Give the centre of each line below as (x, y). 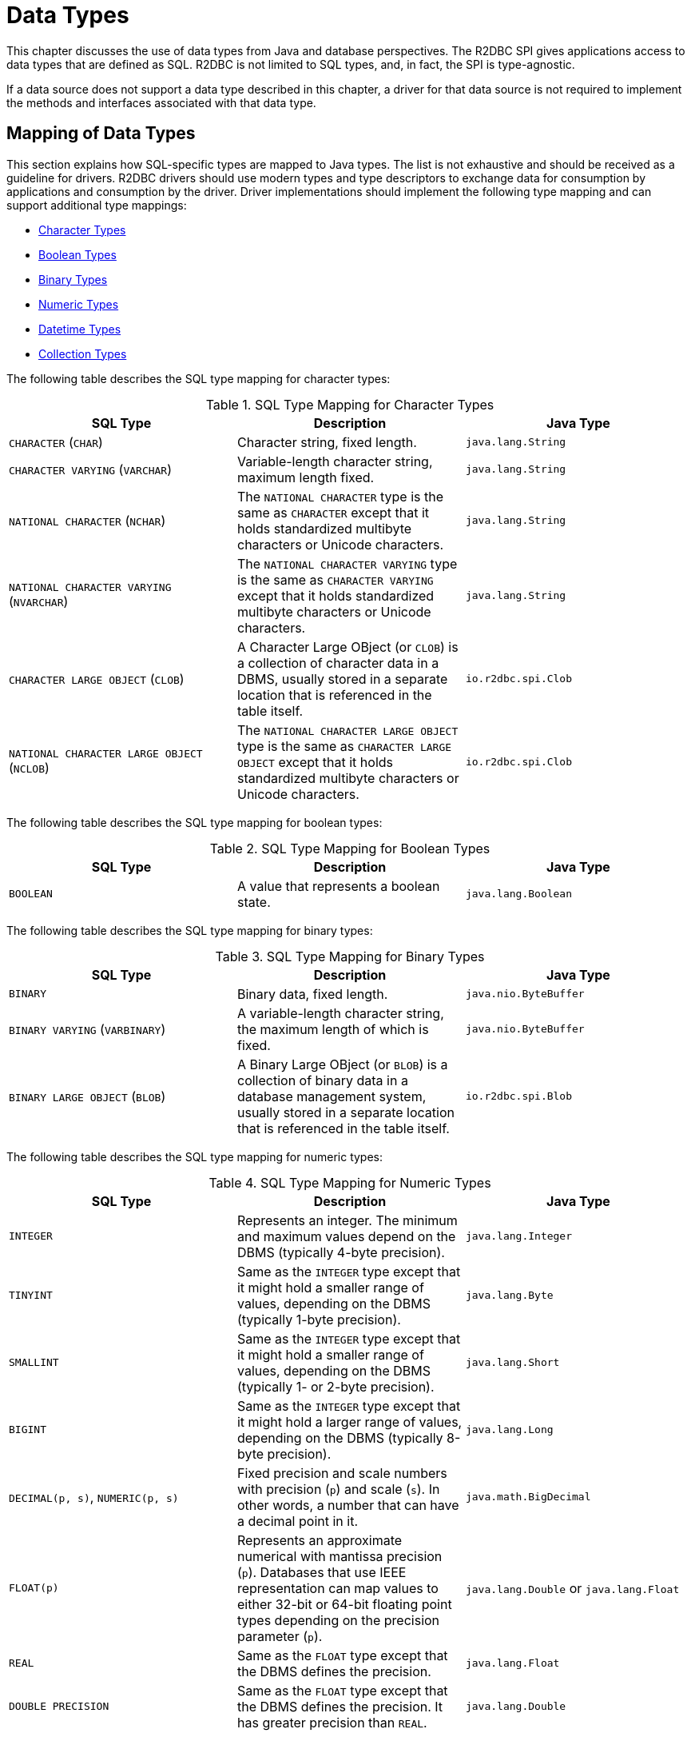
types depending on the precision (338, 1620)
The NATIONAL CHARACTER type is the (340, 496)
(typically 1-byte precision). (319, 1319)
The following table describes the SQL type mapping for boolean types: (195, 822)
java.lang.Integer (519, 1236)
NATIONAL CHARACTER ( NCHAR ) (87, 520)
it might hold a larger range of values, (349, 1422)
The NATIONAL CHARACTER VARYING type (347, 563)
